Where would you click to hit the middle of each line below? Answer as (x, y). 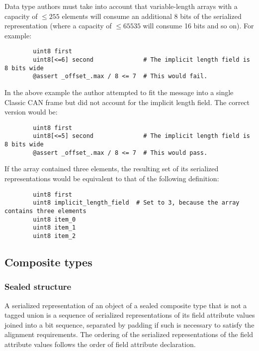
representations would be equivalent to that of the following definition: (112, 178)
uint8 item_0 (54, 219)
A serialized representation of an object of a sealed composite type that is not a (126, 305)
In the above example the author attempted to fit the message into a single (119, 92)
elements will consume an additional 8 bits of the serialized (152, 16)
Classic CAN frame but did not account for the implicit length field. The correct (127, 102)
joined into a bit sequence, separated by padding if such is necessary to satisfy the (129, 324)
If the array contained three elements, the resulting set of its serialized (112, 169)
